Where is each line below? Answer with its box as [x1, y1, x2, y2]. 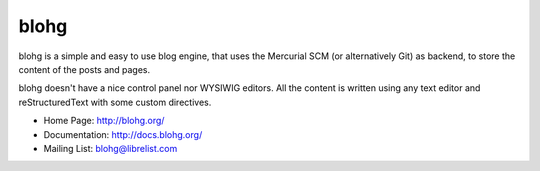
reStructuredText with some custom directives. [18, 96, 212, 108]
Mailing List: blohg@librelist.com [43, 142, 178, 154]
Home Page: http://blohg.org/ [43, 115, 165, 127]
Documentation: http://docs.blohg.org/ [43, 128, 203, 140]
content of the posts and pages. [18, 63, 151, 75]
